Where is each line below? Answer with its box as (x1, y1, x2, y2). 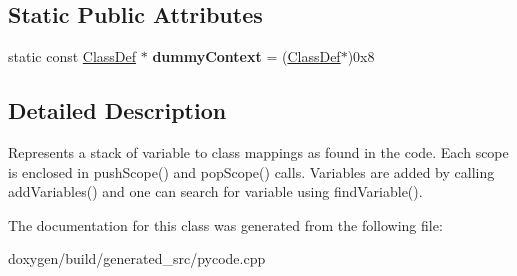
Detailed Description (8, 95, 227, 126)
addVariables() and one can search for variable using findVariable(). (8, 181, 423, 202)
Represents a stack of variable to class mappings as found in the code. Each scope (8, 142, 509, 162)
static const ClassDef (8, 46, 137, 67)
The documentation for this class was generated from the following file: (8, 214, 443, 235)
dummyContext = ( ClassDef (152, 46, 341, 67)
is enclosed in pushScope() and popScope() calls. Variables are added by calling (8, 161, 495, 182)
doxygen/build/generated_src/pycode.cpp (8, 248, 266, 269)
